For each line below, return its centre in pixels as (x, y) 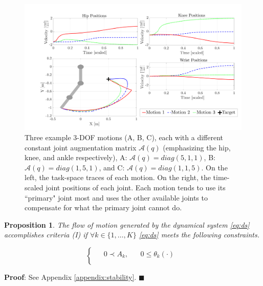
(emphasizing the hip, (197, 147)
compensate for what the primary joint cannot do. (103, 207)
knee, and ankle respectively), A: (76, 157)
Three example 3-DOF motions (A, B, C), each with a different (124, 137)
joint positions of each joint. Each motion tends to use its (136, 187)
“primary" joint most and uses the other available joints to (116, 197)
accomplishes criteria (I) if (46, 235)
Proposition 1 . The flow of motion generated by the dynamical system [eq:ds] (127, 224)
